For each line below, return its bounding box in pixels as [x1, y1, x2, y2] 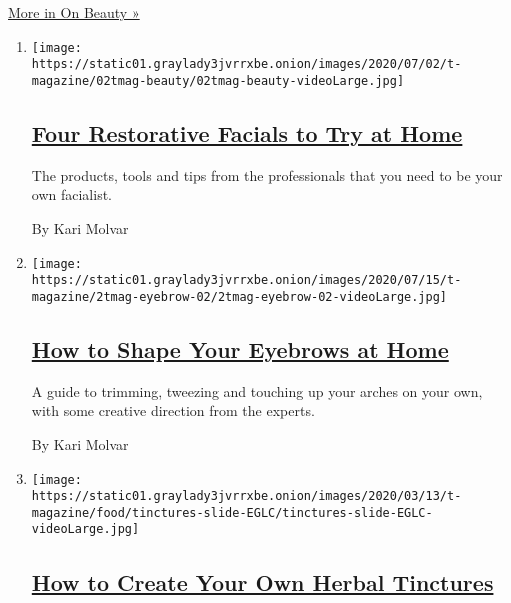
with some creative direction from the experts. [31, 400, 315, 421]
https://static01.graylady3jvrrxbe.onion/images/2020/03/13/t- [31, 489, 462, 504]
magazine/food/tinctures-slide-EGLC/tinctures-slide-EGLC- [31, 505, 433, 520]
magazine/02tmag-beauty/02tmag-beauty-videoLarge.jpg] [31, 73, 405, 88]
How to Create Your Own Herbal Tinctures [31, 566, 494, 597]
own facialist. [31, 184, 112, 205]
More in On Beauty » [8, 2, 140, 22]
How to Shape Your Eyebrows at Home [31, 333, 449, 364]
